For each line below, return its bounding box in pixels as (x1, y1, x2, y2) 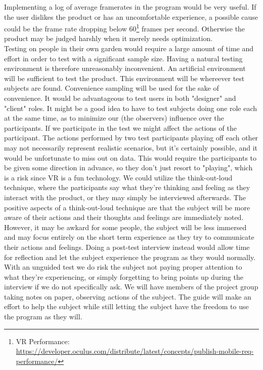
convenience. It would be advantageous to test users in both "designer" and (4, 93, 236, 103)
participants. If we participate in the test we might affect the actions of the (4, 122, 237, 133)
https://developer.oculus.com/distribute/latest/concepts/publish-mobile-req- (16, 346, 254, 356)
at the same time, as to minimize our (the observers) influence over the (4, 113, 224, 123)
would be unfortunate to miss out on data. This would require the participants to (4, 152, 257, 163)
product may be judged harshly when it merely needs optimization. (4, 33, 213, 44)
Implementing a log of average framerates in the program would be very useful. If (4, 2, 256, 12)
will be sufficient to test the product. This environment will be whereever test (4, 72, 245, 83)
